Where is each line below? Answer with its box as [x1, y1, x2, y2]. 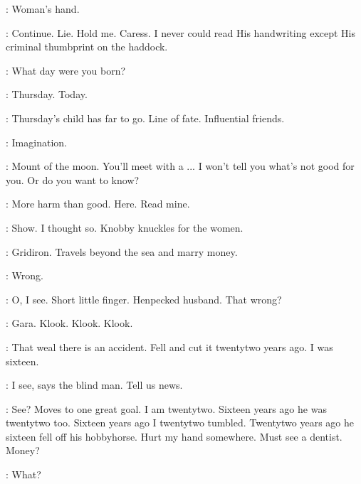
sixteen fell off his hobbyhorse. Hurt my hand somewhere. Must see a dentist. [6, 429, 342, 443]
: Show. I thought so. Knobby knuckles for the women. [6, 220, 244, 235]
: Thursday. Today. [6, 87, 88, 102]
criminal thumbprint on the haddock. [6, 39, 168, 54]
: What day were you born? [6, 63, 126, 77]
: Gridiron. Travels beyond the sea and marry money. [6, 244, 238, 259]
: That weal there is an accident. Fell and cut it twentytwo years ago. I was [6, 339, 333, 354]
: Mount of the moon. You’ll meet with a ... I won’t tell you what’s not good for [6, 158, 355, 173]
